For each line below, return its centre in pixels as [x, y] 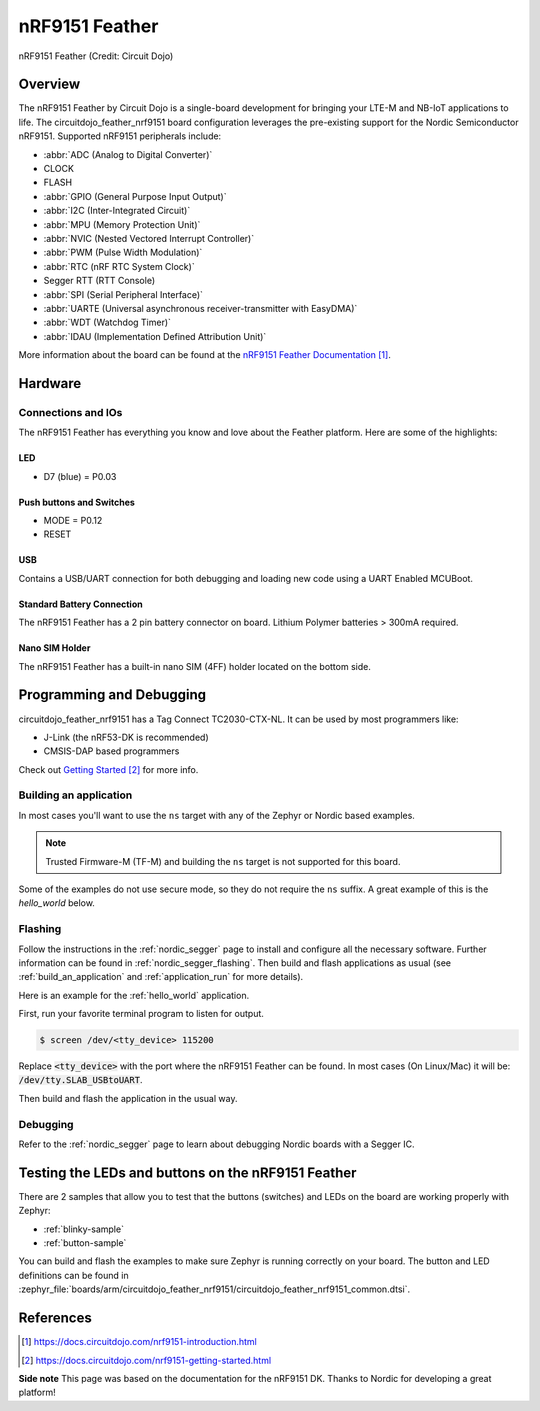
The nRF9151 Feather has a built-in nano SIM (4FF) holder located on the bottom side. [195, 666]
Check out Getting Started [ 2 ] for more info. [108, 769]
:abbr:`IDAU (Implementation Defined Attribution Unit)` [155, 336]
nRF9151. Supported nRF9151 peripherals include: [120, 136]
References [55, 1318]
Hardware [50, 383]
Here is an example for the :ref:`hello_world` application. [134, 995]
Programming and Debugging [112, 695]
